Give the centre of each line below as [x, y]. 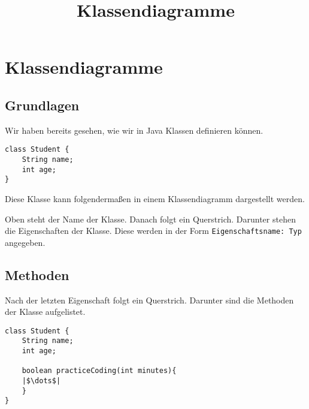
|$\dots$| [41, 381]
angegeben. [25, 242]
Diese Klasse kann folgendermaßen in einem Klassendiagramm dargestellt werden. [155, 198]
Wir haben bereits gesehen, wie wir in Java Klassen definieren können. [134, 130]
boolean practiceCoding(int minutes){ [99, 371]
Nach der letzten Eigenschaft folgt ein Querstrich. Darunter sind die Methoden [149, 300]
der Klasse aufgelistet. [45, 312]
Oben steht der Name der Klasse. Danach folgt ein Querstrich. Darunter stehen [150, 219]
